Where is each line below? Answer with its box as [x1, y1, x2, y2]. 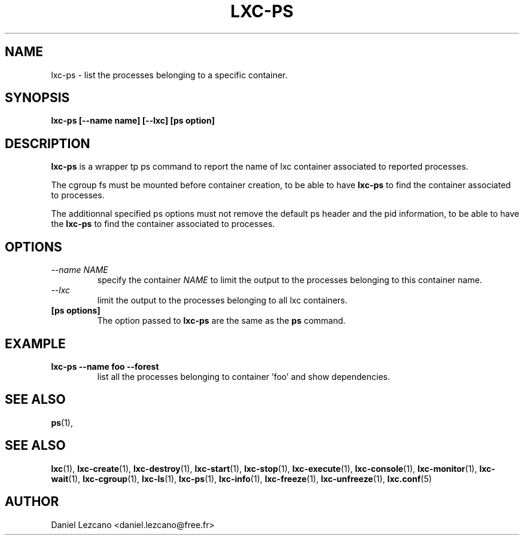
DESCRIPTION [5, 136, 90, 151]
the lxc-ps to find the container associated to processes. [51, 219, 275, 229]
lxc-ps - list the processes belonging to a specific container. [51, 69, 288, 80]
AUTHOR [5, 494, 59, 510]
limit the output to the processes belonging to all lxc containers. [97, 295, 348, 306]
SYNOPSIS [5, 90, 70, 106]
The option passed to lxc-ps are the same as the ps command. [97, 315, 346, 326]
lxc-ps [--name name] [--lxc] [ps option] [51, 115, 215, 126]
